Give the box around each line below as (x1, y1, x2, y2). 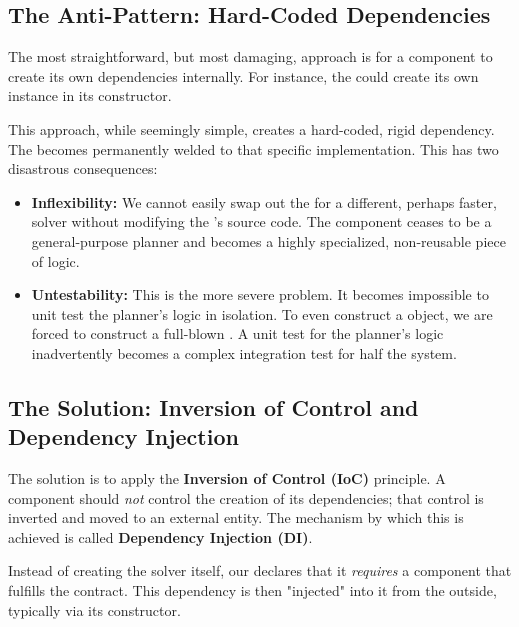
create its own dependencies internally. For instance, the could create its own (8, 65, 479, 86)
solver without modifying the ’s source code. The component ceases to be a (31, 211, 492, 232)
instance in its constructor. (8, 85, 172, 106)
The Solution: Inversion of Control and (8, 391, 419, 422)
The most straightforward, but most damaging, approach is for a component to (8, 46, 493, 67)
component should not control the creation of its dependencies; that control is (8, 487, 484, 508)
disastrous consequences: (8, 158, 158, 179)
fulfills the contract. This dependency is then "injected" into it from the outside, (8, 580, 497, 601)
